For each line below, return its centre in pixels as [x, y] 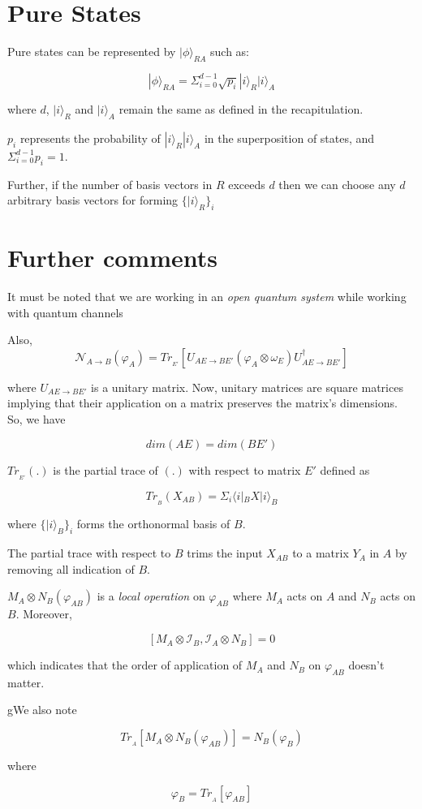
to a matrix [321, 553]
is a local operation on [151, 596]
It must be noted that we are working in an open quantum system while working [207, 297]
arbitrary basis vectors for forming [93, 200]
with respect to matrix [245, 469]
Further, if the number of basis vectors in [110, 184]
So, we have [37, 419]
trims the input [225, 553]
